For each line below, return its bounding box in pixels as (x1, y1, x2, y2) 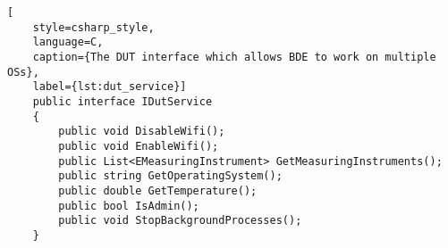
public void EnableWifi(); (58, 139, 219, 153)
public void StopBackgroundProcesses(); (58, 214, 302, 227)
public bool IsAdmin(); (58, 199, 199, 212)
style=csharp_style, (32, 21, 155, 34)
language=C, (32, 36, 104, 49)
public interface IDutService (32, 95, 213, 108)
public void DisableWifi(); (58, 125, 225, 138)
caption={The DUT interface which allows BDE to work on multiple (32, 50, 436, 63)
